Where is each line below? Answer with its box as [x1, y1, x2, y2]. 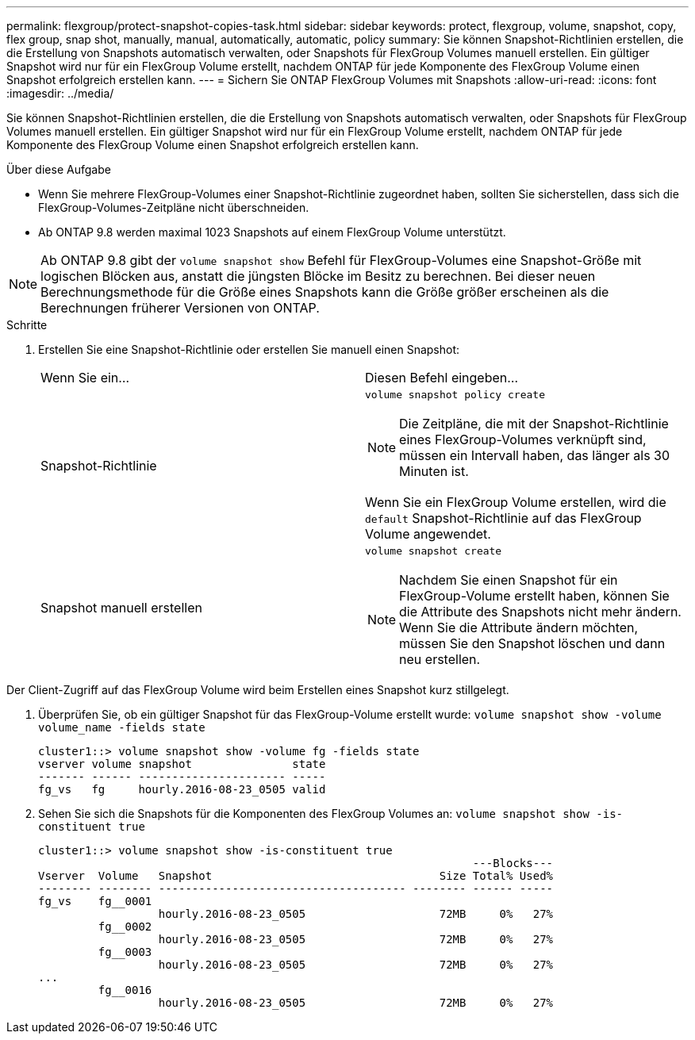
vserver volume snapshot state [38, 758, 326, 770]
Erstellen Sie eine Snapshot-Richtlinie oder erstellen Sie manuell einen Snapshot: [38, 343, 460, 356]
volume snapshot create [365, 545, 502, 557]
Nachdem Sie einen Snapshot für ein [399, 572, 618, 588]
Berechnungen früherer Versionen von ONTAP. [40, 300, 320, 316]
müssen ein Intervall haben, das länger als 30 [399, 447, 670, 463]
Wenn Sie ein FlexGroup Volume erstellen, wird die [365, 494, 666, 510]
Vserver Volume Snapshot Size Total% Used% [38, 869, 554, 882]
